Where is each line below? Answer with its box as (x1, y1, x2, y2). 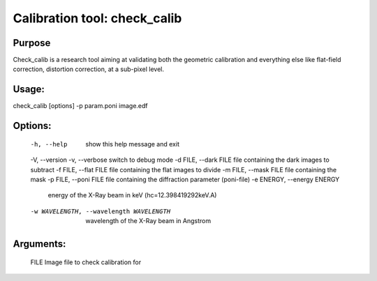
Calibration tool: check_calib (13, 10, 182, 26)
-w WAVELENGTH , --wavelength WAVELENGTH (30, 207, 171, 215)
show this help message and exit (85, 139, 179, 148)
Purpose (13, 37, 51, 49)
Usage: (13, 84, 45, 96)
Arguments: (13, 238, 66, 250)
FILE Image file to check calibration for (30, 258, 142, 266)
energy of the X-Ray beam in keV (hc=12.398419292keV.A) (47, 191, 217, 199)
